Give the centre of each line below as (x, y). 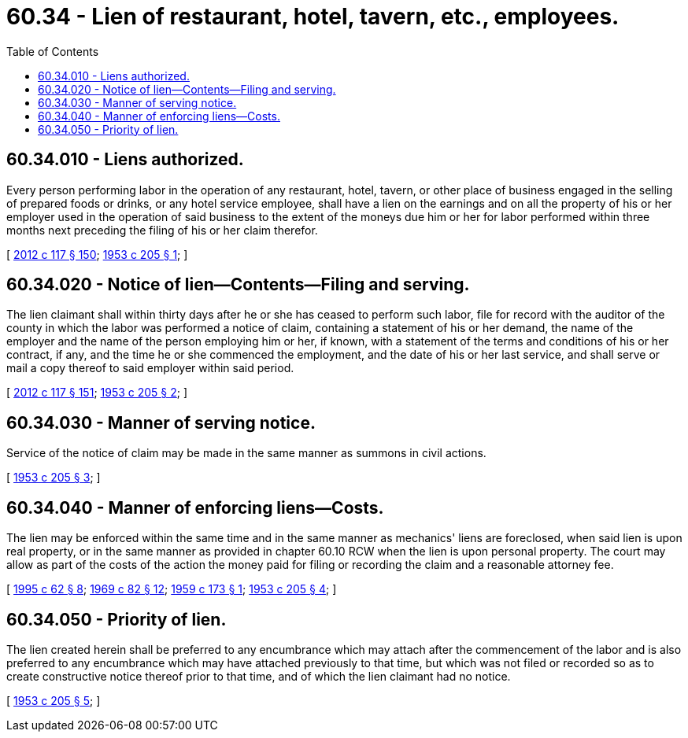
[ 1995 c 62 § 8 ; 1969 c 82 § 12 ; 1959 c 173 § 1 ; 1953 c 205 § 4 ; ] (172, 589)
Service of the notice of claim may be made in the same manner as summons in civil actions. (246, 453)
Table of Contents (53, 51)
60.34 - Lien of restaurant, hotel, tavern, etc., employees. (313, 17)
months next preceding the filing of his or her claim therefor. (162, 230)
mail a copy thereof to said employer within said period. (150, 368)
